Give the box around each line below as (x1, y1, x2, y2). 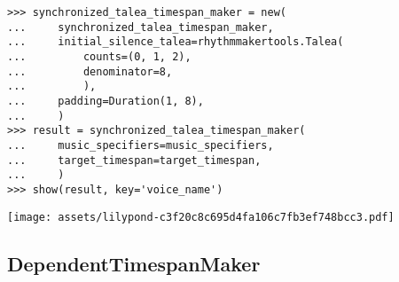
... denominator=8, (7, 65, 173, 78)
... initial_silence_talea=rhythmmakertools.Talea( (7, 35, 344, 49)
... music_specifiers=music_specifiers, (7, 138, 274, 152)
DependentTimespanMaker (7, 249, 261, 277)
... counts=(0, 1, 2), (7, 50, 192, 63)
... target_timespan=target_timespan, (7, 153, 262, 167)
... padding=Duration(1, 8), (7, 94, 204, 107)
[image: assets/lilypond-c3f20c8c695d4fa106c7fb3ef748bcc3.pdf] (7, 210, 395, 223)
